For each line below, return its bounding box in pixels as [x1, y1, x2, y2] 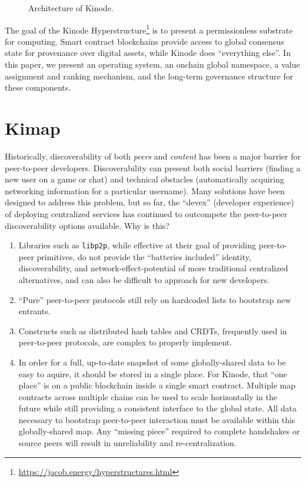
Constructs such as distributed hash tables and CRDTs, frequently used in [18, 324, 287, 337]
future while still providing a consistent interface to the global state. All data [18, 402, 297, 414]
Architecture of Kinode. [28, 2, 114, 14]
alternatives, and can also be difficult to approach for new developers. [18, 273, 270, 285]
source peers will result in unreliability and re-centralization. [18, 437, 237, 449]
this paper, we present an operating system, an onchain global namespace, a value [5, 58, 300, 71]
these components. [5, 81, 71, 94]
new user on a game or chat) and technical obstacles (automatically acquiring [5, 173, 284, 185]
